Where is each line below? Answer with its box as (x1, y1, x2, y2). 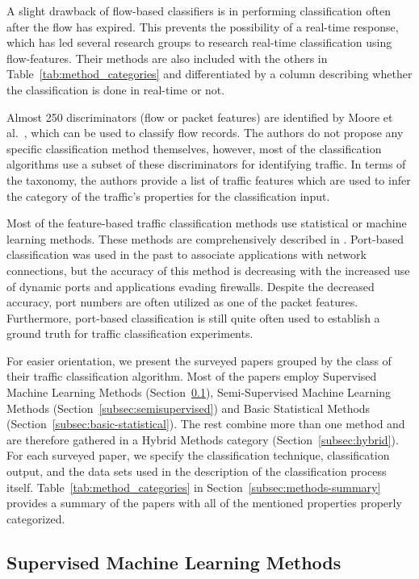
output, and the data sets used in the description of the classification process (6, 463, 387, 480)
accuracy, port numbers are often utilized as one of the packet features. (6, 294, 358, 310)
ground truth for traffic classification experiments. (6, 325, 253, 342)
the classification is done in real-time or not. (6, 81, 225, 98)
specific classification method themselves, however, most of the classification (6, 140, 382, 156)
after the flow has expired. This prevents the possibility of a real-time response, (6, 18, 399, 35)
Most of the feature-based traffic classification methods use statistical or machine (6, 215, 407, 231)
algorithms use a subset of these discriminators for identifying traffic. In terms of (6, 156, 406, 173)
